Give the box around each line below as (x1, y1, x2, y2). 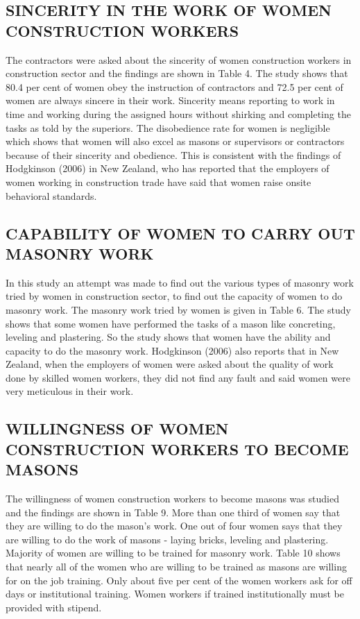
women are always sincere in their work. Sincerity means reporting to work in (6, 93, 335, 108)
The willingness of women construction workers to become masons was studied (6, 491, 339, 506)
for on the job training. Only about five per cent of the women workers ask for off (6, 573, 352, 587)
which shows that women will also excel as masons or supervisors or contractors (6, 134, 345, 149)
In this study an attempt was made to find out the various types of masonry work (6, 275, 354, 289)
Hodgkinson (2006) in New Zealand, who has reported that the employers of (6, 161, 329, 176)
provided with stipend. (6, 600, 102, 614)
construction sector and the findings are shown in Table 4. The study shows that (6, 66, 348, 80)
